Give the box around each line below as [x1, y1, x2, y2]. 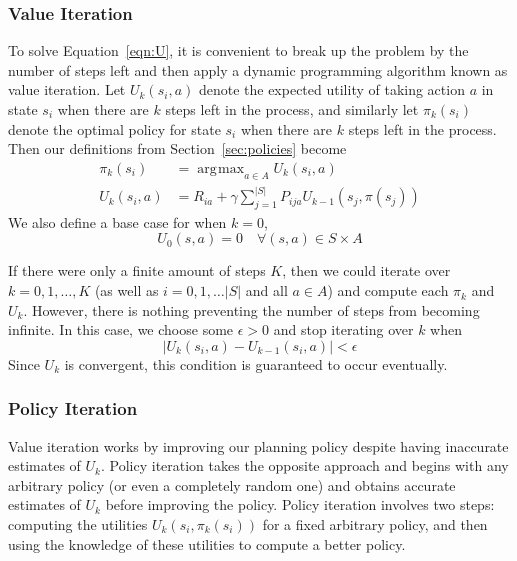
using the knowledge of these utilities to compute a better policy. [8, 533, 406, 554]
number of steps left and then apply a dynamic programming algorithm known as [8, 59, 508, 80]
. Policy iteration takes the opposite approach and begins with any [100, 455, 509, 476]
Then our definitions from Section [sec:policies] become [8, 138, 347, 159]
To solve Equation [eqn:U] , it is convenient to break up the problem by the [8, 40, 469, 61]
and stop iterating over [273, 319, 414, 340]
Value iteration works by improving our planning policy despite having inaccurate [8, 435, 509, 456]
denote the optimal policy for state [8, 118, 221, 139]
